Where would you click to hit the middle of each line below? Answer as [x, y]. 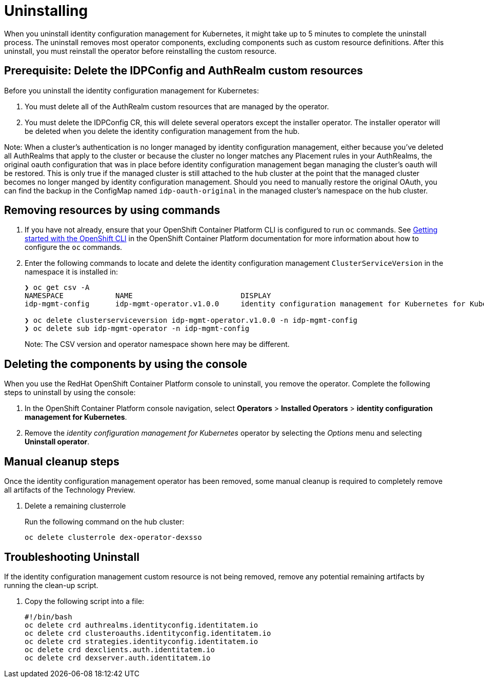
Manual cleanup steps [62, 461]
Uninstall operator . [57, 442]
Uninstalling [46, 11]
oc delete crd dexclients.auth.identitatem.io [120, 649]
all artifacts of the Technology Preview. [70, 490]
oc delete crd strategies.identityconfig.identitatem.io [142, 641]
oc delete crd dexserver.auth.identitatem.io [118, 658]
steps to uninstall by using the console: [70, 393]
